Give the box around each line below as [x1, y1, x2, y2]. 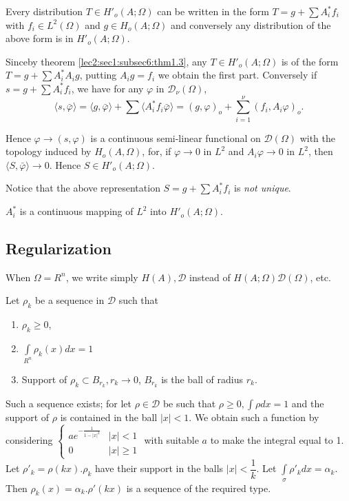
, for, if [142, 144, 171, 159]
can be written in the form [157, 4, 269, 18]
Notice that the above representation [6, 181, 160, 195]
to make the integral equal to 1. [210, 433, 344, 447]
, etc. [310, 269, 331, 284]
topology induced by [6, 144, 92, 159]
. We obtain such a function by [189, 409, 319, 424]
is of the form [281, 54, 339, 68]
